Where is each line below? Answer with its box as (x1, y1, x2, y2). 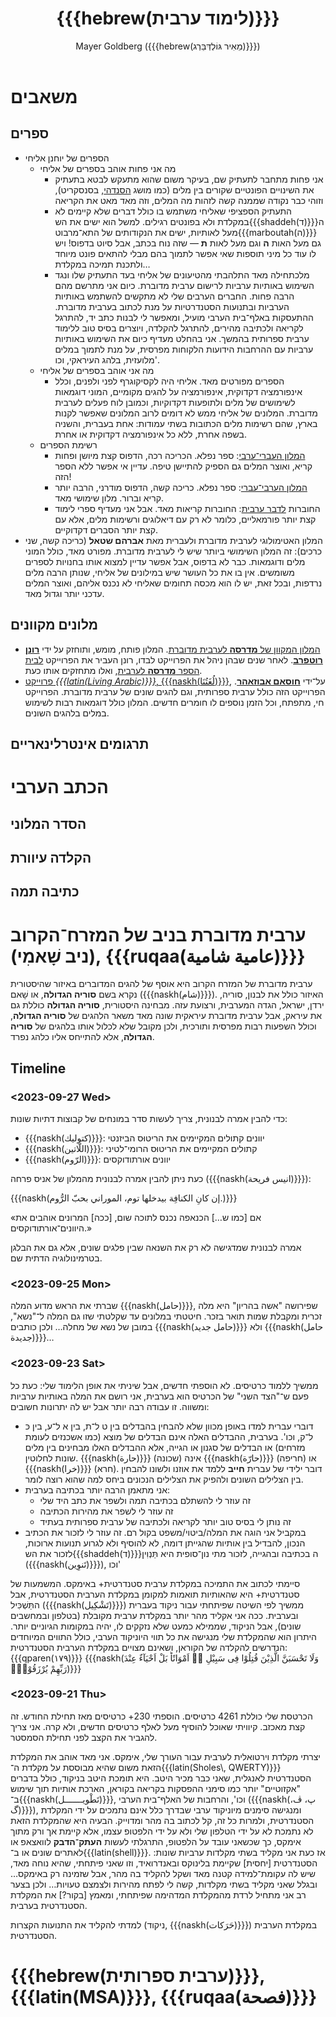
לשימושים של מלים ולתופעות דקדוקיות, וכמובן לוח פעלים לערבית (54, 396, 296, 408)
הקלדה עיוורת (10, 849, 92, 866)
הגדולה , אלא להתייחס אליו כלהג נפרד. (10, 1031, 155, 1043)
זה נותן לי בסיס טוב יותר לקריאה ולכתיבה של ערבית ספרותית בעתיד (39, 1515, 292, 1527)
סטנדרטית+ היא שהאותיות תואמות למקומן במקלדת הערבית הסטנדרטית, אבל (10, 1588, 300, 1600)
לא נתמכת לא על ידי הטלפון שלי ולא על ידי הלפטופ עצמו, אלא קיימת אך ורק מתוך (10, 1825, 314, 1837)
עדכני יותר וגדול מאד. (24, 587, 105, 599)
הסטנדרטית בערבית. (10, 1899, 88, 1911)
